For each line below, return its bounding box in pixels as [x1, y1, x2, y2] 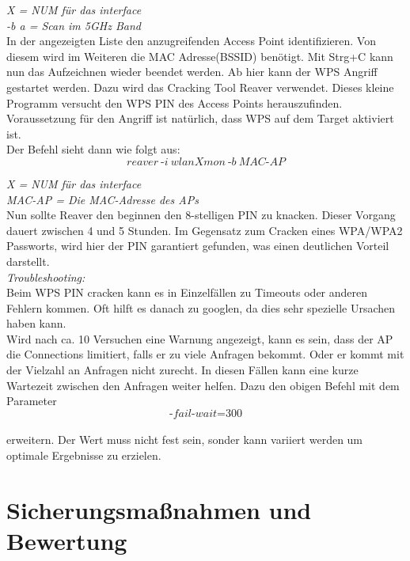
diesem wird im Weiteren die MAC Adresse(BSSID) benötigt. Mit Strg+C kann [6, 47, 393, 64]
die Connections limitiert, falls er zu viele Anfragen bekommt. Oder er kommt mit [6, 346, 404, 362]
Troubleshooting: [6, 268, 85, 285]
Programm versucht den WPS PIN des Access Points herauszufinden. [6, 94, 343, 111]
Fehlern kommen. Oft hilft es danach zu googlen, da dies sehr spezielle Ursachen [6, 299, 396, 316]
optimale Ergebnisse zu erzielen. [6, 447, 161, 464]
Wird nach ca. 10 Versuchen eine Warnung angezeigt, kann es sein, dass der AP [6, 330, 393, 347]
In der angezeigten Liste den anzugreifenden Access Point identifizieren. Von [6, 32, 376, 49]
